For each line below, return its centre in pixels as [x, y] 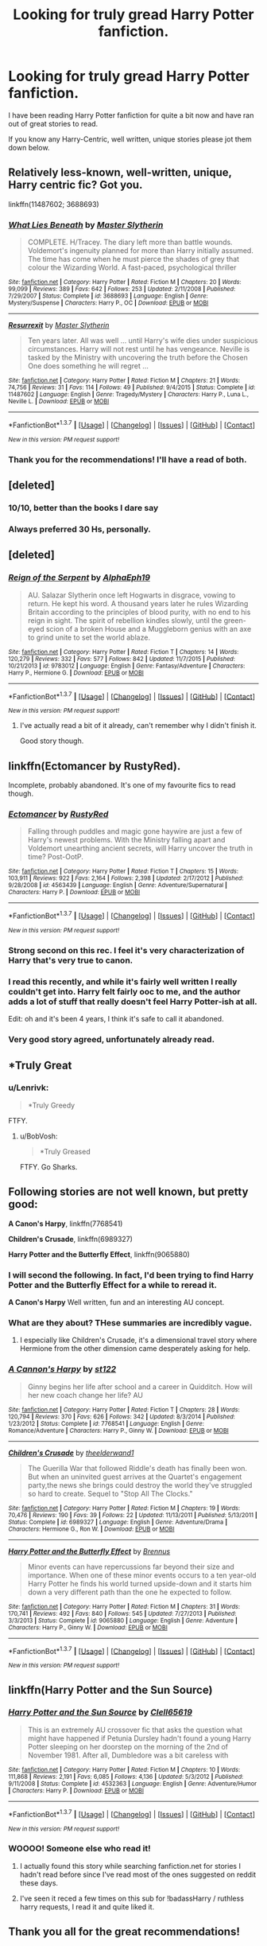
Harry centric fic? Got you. [75, 185]
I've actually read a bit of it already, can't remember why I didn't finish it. [138, 726]
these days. [39, 1882]
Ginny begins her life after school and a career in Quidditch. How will [140, 1387]
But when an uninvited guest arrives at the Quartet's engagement [135, 1477]
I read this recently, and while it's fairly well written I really [123, 982]
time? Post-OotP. [55, 857]
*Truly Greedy [51, 1105]
